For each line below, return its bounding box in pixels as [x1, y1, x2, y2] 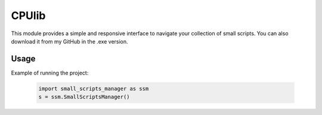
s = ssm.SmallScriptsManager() [38, 94, 131, 101]
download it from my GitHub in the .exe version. [11, 38, 128, 45]
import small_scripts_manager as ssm [38, 85, 149, 92]
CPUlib [11, 9, 46, 22]
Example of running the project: [11, 69, 89, 76]
